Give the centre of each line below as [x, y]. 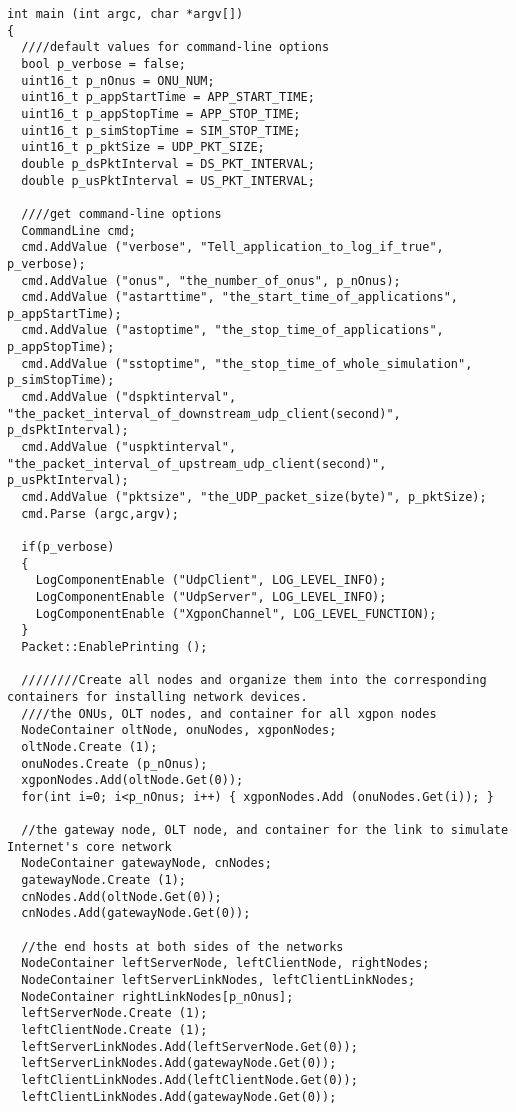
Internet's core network [89, 846]
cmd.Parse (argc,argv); [100, 513]
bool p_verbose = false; [103, 63]
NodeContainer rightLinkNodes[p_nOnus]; [157, 996]
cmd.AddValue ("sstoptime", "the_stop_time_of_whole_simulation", [247, 363]
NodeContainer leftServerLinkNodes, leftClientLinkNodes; [218, 980]
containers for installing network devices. [157, 696]
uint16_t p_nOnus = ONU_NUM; [118, 80]
